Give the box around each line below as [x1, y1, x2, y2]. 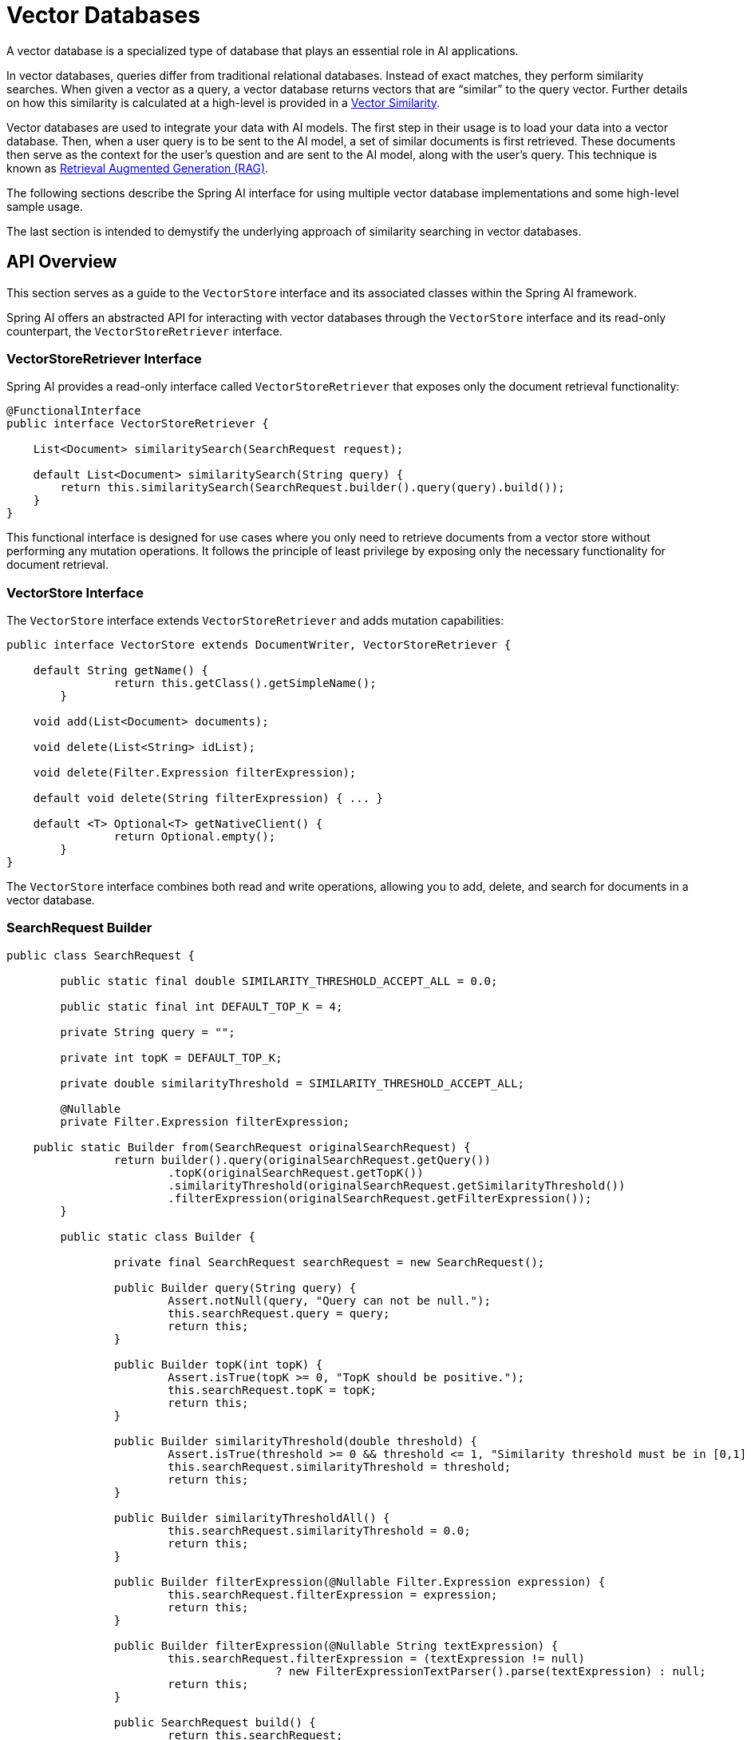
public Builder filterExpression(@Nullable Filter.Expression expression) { [113, 1575, 606, 1588]
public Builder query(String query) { [113, 1281, 357, 1294]
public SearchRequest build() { [113, 1715, 316, 1729]
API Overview [6, 252, 117, 272]
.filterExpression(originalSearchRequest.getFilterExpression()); [168, 1191, 592, 1205]
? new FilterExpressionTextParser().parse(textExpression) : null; [275, 1664, 706, 1678]
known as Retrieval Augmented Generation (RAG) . [6, 161, 269, 175]
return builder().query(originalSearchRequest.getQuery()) [113, 1153, 491, 1166]
